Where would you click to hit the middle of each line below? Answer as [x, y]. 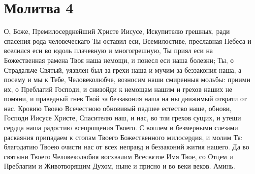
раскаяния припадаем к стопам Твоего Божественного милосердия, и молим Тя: [123, 137]
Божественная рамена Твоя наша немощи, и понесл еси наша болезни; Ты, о [119, 60]
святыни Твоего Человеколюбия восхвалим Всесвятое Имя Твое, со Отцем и [119, 156]
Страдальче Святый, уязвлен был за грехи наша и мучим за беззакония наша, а [123, 70]
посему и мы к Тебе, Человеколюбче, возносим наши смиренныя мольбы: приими [127, 79]
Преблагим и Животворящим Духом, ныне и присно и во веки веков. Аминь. [120, 166]
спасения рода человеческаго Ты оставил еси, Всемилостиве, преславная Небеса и [128, 41]
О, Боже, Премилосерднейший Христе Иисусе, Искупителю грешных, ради [117, 31]
